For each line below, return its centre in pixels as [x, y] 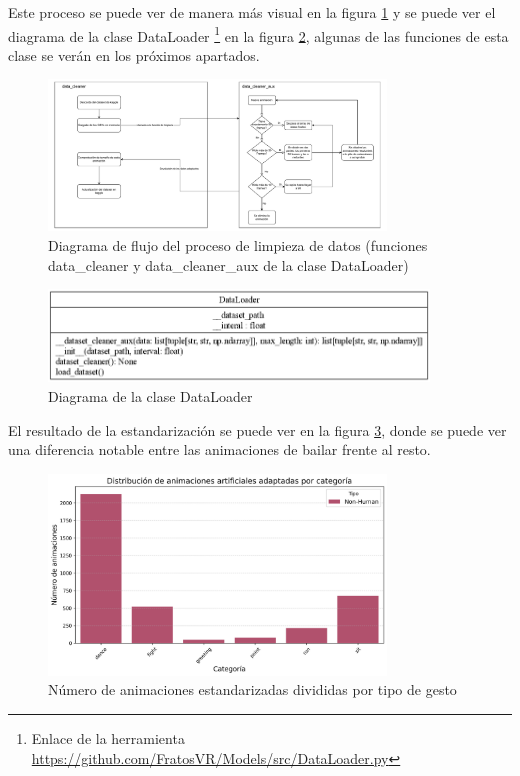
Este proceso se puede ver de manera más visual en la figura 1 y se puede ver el [252, 12]
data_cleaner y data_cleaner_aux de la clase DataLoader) [228, 264]
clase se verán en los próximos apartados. [134, 54]
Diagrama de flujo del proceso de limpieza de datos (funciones [238, 245]
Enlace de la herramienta [108, 738]
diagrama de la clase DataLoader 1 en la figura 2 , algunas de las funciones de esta [258, 34]
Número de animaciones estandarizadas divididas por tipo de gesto [252, 689]
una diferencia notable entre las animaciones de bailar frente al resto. [219, 449]
